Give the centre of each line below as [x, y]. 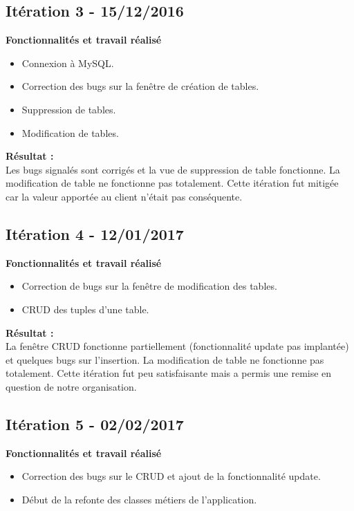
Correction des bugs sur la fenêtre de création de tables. [140, 86]
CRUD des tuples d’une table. [85, 309]
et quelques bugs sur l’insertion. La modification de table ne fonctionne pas [165, 359]
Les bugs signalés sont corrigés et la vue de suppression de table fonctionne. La [173, 169]
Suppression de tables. [69, 109]
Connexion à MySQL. [68, 63]
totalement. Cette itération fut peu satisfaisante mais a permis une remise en [169, 373]
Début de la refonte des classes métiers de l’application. [139, 499]
